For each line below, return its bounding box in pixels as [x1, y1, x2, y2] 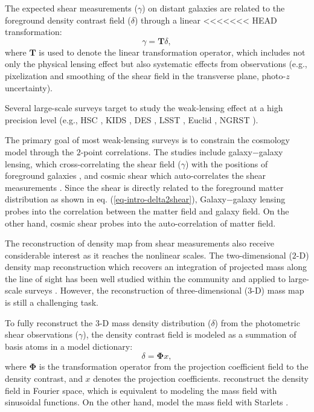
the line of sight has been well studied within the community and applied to [5, 272, 286, 285]
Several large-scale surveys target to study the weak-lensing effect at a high [5, 101, 283, 114]
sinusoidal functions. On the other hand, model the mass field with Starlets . [5, 396, 289, 408]
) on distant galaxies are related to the [142, 2, 285, 14]
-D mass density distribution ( [99, 316, 211, 329]
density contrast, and [5, 372, 83, 385]
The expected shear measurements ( [5, 2, 138, 14]
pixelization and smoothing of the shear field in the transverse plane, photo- [5, 69, 286, 82]
